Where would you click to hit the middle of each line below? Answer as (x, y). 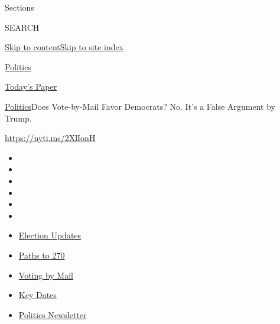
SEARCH (22, 27)
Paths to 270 (42, 255)
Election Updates (50, 235)
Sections (19, 7)
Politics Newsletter (53, 314)
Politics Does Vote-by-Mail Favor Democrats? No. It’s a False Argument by (140, 106)
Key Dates (38, 295)
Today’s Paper (31, 86)
